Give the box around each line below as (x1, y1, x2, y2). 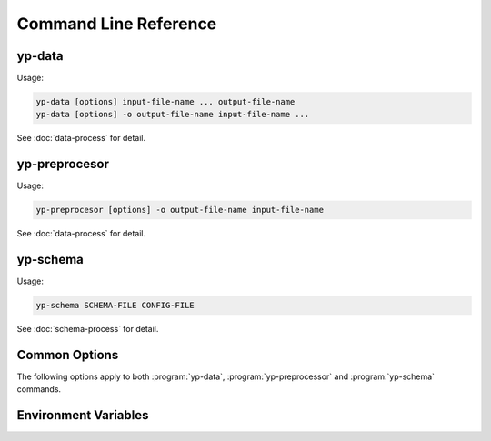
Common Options (16, 346, 119, 363)
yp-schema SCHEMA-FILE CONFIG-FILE (35, 300, 195, 311)
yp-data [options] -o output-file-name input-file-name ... (35, 109, 310, 120)
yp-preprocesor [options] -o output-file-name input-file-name (35, 205, 325, 215)
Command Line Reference (16, 14, 217, 34)
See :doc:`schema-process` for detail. (16, 324, 159, 335)
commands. (16, 384, 62, 395)
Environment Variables (16, 407, 149, 423)
